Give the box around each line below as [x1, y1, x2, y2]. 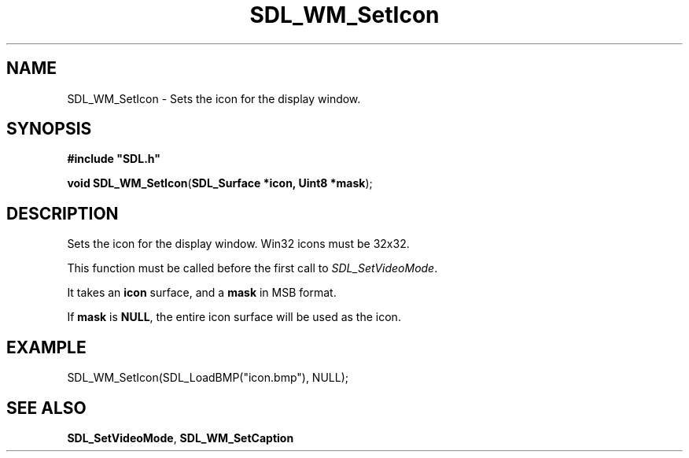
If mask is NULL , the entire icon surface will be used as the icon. [67, 310, 401, 324]
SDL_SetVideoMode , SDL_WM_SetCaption [67, 430, 294, 445]
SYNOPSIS [6, 119, 92, 139]
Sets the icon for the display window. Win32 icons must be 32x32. [67, 237, 410, 251]
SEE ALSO [6, 397, 87, 418]
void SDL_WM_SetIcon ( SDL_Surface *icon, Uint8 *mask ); [67, 176, 373, 190]
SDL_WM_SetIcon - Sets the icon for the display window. [67, 91, 361, 105]
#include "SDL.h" [67, 152, 160, 166]
